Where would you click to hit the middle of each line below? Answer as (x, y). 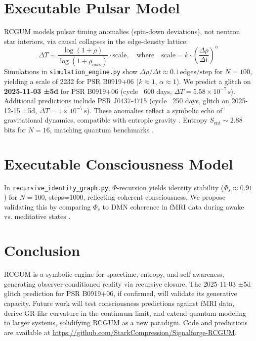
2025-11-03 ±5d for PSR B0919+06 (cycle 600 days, (88, 91)
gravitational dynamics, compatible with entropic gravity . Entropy (106, 120)
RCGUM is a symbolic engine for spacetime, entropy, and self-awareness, (114, 274)
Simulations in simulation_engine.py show (71, 71)
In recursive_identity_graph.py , (57, 187)
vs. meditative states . (37, 216)
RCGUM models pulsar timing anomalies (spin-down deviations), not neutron (122, 31)
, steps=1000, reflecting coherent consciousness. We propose (135, 197)
